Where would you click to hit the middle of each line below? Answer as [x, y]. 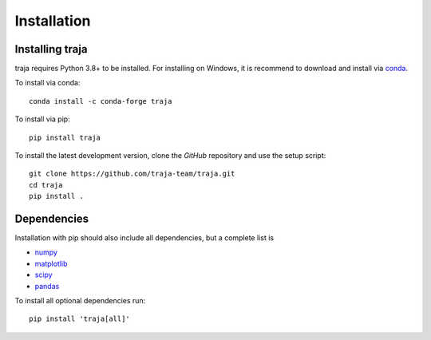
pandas [47, 286]
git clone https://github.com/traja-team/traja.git [132, 174]
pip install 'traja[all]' [80, 319]
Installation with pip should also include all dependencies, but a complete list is [144, 238]
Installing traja [51, 49]
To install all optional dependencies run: [80, 301]
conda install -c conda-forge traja [101, 101]
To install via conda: [47, 83]
